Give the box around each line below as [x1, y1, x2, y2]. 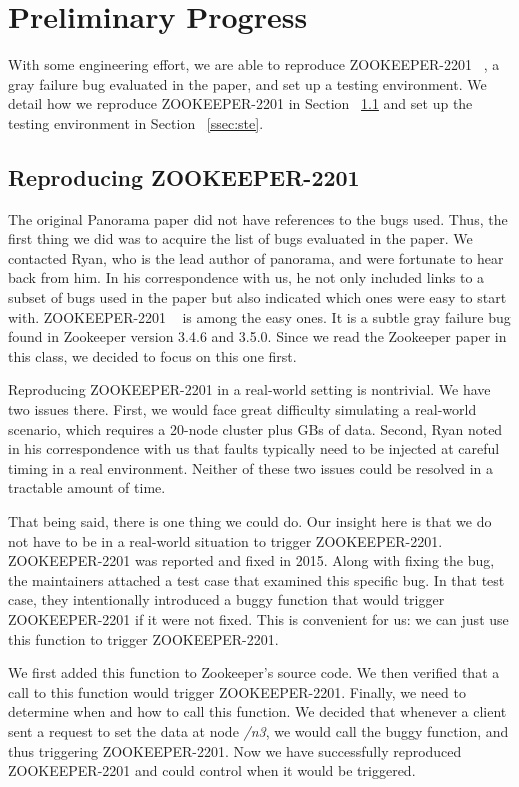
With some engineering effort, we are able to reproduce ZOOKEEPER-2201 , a [8, 54, 500, 75]
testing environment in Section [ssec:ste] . [8, 112, 264, 133]
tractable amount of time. [8, 477, 166, 498]
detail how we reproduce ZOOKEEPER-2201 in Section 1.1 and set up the [8, 93, 473, 114]
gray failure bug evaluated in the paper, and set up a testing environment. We [8, 73, 487, 94]
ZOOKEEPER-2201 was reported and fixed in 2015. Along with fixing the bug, [8, 550, 495, 571]
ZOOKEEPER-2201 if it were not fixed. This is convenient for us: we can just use [8, 608, 509, 629]
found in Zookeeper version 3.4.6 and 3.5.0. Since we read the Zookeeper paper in [8, 326, 507, 347]
